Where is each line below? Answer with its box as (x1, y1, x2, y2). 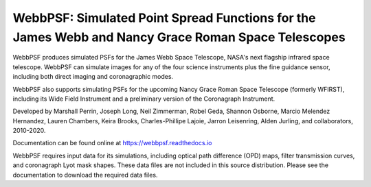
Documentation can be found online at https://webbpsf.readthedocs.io (12, 139, 212, 147)
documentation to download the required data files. (12, 171, 158, 179)
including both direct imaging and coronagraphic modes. (12, 73, 174, 81)
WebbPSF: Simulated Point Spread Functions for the (12, 10, 316, 25)
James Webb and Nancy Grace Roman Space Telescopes (12, 29, 346, 45)
